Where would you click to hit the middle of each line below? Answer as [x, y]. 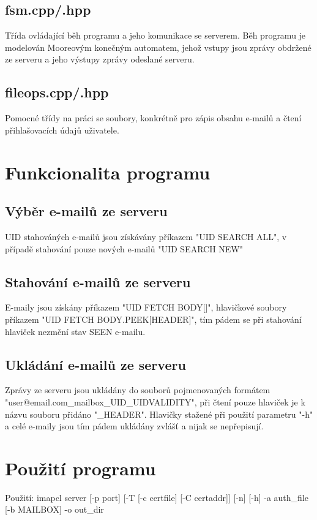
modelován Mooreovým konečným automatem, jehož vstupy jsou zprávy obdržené [158, 47]
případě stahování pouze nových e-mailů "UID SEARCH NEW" [124, 248]
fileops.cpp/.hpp [57, 92]
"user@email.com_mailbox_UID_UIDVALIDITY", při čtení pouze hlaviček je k [155, 401]
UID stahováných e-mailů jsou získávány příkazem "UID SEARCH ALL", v [146, 236]
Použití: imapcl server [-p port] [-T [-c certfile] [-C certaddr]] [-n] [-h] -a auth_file [157, 497]
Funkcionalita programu [108, 172]
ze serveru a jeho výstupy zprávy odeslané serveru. [100, 59]
